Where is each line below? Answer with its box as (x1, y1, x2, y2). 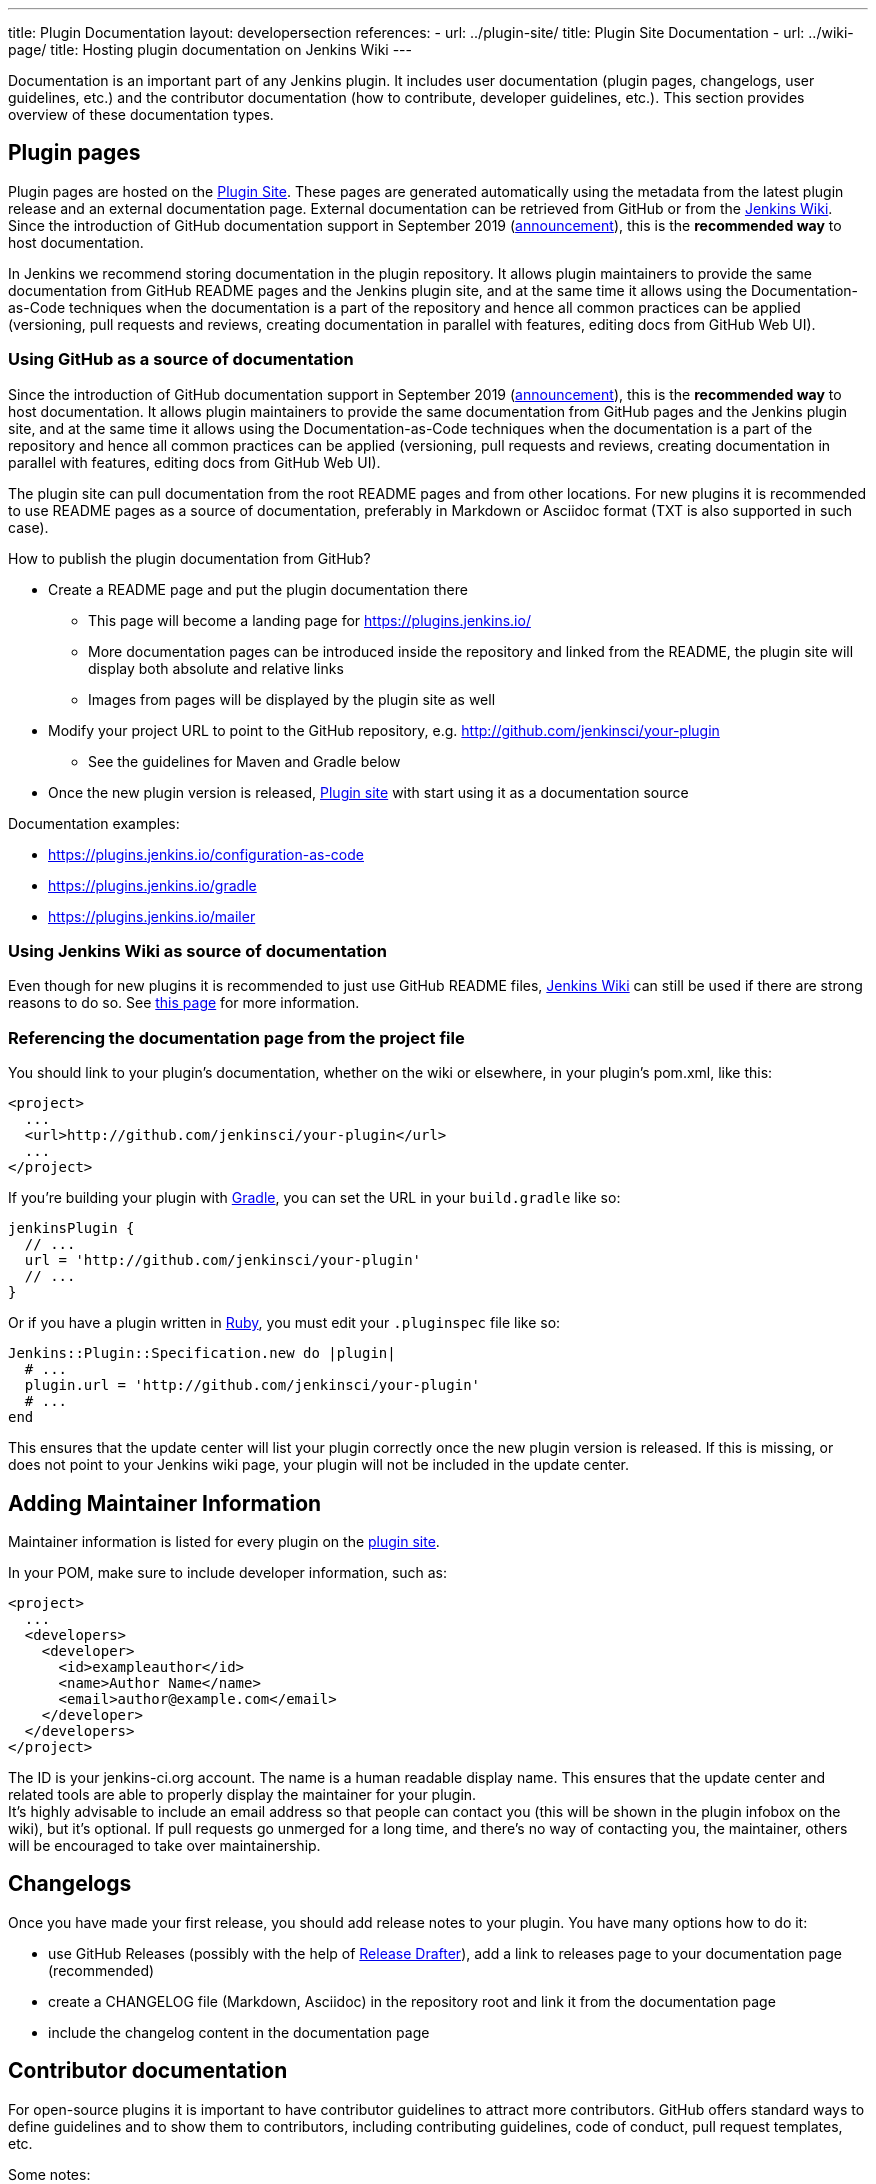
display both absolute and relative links (88, 659, 344, 677)
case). (8, 518, 49, 536)
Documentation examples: (8, 814, 180, 832)
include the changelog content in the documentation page (48, 2023, 430, 2041)
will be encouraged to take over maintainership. (8, 1836, 321, 1854)
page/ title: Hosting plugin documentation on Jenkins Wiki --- (8, 41, 412, 58)
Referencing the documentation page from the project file (8, 1027, 465, 1048)
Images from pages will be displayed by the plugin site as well (88, 690, 496, 708)
